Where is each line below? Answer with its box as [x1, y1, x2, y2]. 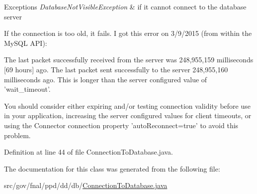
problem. [4, 130, 31, 140]
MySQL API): [4, 37, 47, 48]
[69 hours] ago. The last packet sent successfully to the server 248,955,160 [4, 64, 228, 74]
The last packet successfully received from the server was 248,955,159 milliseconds [4, 54, 254, 65]
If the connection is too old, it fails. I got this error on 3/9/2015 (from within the [4, 28, 252, 38]
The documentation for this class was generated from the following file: [4, 163, 220, 174]
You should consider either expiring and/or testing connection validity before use [4, 100, 251, 111]
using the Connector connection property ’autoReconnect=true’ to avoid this [4, 120, 239, 130]
